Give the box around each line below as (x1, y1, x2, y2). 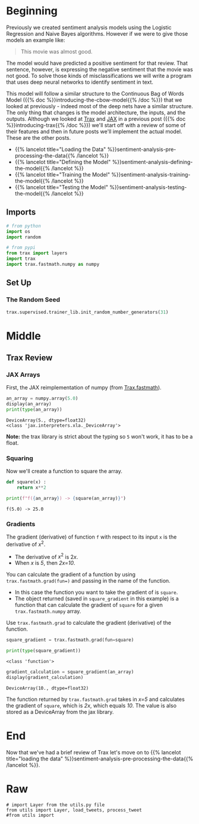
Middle (6, 329, 42, 342)
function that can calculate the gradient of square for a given (14, 602, 163, 609)
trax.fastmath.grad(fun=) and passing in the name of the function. (6, 577, 170, 584)
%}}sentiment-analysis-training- (111, 171, 191, 178)
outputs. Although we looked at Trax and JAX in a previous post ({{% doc (6, 115, 186, 122)
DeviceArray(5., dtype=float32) (6, 417, 86, 423)
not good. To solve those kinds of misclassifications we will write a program (6, 72, 192, 79)
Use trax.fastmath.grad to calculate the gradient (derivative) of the (6, 619, 171, 627)
